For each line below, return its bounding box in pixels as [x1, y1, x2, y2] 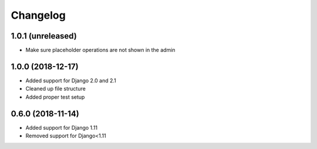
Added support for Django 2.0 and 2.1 [25, 77, 117, 84]
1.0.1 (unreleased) [11, 31, 77, 41]
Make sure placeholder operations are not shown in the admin [25, 47, 176, 54]
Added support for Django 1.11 [25, 124, 98, 131]
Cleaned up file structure [25, 85, 86, 92]
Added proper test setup [25, 93, 85, 101]
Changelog [11, 9, 66, 22]
